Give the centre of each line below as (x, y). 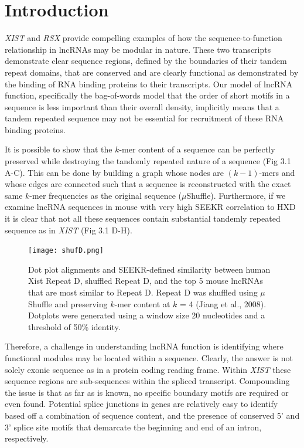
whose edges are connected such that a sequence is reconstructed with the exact (148, 184)
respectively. (27, 438)
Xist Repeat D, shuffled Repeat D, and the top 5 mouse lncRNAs (146, 281)
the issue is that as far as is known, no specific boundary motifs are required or (147, 392)
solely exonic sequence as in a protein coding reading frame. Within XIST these (148, 369)
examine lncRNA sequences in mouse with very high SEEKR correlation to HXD (150, 207)
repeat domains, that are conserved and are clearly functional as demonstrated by (152, 72)
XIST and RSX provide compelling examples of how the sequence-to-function (144, 38)
